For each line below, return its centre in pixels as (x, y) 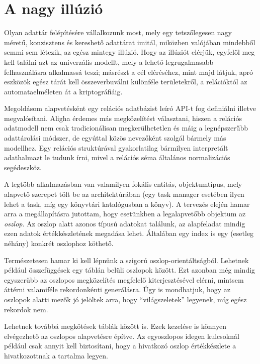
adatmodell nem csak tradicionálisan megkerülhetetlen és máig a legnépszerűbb (126, 128)
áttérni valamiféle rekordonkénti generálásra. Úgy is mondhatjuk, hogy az (117, 289)
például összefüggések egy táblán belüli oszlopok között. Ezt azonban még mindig (130, 270)
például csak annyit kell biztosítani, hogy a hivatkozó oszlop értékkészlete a (120, 346)
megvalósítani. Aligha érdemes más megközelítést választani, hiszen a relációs (123, 118)
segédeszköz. (23, 167)
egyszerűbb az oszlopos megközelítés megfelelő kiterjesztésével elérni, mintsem (124, 279)
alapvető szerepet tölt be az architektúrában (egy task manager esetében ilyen (124, 194)
